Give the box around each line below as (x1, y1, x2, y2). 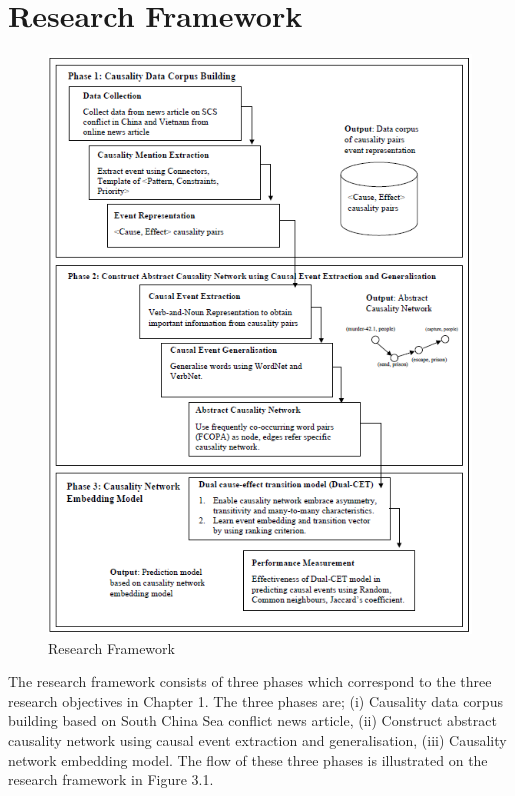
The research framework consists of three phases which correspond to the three (8, 671, 492, 692)
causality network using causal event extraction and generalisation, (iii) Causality (8, 730, 507, 751)
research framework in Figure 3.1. (8, 769, 214, 790)
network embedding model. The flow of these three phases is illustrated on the (8, 749, 488, 770)
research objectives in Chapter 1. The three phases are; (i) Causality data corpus (8, 690, 503, 711)
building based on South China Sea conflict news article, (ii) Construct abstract (8, 710, 497, 731)
